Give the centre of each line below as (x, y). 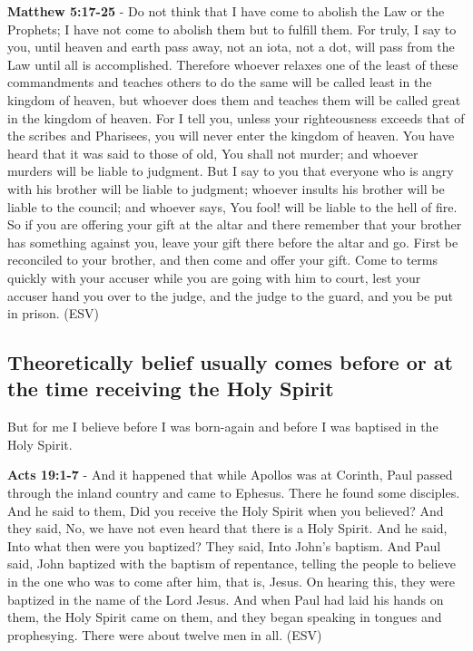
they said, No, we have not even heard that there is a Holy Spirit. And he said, (227, 528)
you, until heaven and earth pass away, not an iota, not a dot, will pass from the (231, 47)
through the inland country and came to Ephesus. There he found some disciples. (234, 493)
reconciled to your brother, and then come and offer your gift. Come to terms (222, 260)
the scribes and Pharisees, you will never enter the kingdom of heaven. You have (231, 136)
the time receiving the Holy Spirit (171, 389)
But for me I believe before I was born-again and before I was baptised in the (223, 427)
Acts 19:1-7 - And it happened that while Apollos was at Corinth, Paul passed (230, 475)
